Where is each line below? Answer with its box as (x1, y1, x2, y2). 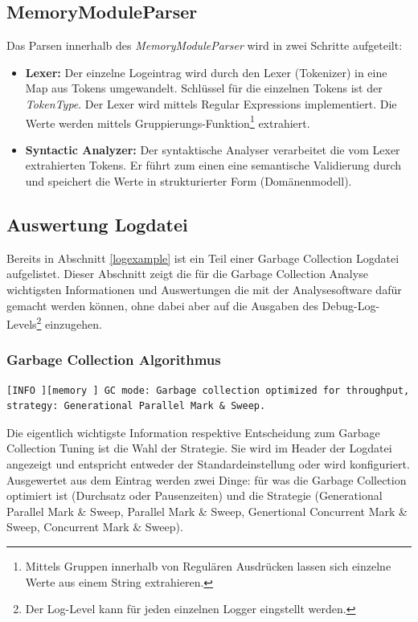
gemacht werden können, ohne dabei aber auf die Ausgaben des (6, 297, 318, 313)
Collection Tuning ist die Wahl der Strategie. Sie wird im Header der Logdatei (6, 440, 392, 456)
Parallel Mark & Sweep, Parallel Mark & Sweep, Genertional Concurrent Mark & (6, 502, 408, 519)
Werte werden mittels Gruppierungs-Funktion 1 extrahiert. (25, 112, 310, 131)
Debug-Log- (322, 297, 380, 313)
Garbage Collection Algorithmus (6, 350, 221, 370)
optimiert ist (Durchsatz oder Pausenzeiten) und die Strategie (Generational (6, 487, 383, 504)
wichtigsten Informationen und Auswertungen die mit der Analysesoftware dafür (6, 281, 402, 297)
